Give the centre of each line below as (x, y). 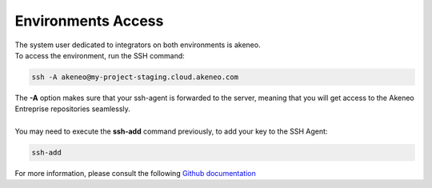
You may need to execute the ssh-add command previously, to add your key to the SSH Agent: (171, 131)
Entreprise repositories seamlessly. (73, 109)
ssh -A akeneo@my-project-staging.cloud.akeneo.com (135, 77)
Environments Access (89, 21)
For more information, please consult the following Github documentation (135, 174)
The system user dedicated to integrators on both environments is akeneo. (138, 45)
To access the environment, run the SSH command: (100, 55)
